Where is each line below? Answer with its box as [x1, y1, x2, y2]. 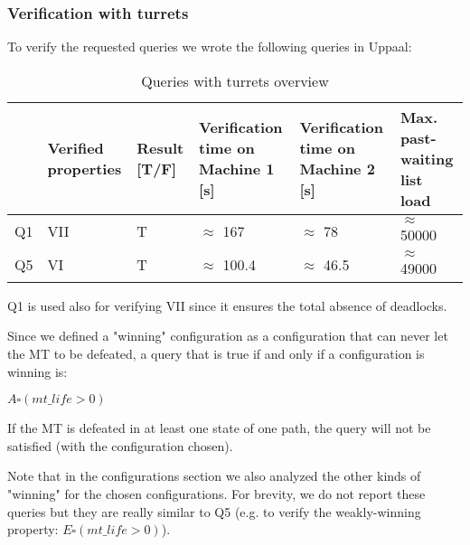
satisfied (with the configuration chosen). [7, 436, 233, 455]
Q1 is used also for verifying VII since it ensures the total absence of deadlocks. [7, 296, 447, 315]
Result [136, 137, 184, 159]
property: [7, 520, 59, 539]
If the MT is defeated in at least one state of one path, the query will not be [7, 418, 431, 437]
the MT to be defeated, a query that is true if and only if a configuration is [7, 344, 425, 362]
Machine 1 [199, 158, 275, 180]
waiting [399, 147, 454, 169]
